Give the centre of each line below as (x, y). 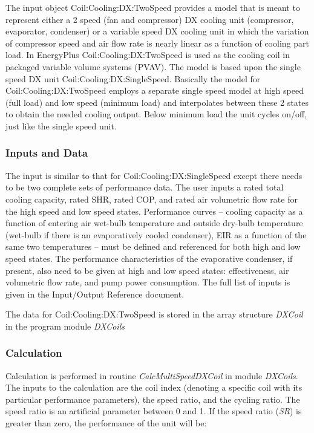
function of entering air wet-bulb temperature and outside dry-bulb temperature (154, 223)
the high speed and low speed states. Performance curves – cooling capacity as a (154, 211)
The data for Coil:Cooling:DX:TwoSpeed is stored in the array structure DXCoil (154, 314)
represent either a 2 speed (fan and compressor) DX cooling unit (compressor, (150, 19)
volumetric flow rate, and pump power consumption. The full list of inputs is (148, 282)
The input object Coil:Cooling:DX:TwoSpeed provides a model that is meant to (153, 7)
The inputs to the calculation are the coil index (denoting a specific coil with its (154, 387)
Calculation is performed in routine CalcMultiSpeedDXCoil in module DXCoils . (152, 375)
